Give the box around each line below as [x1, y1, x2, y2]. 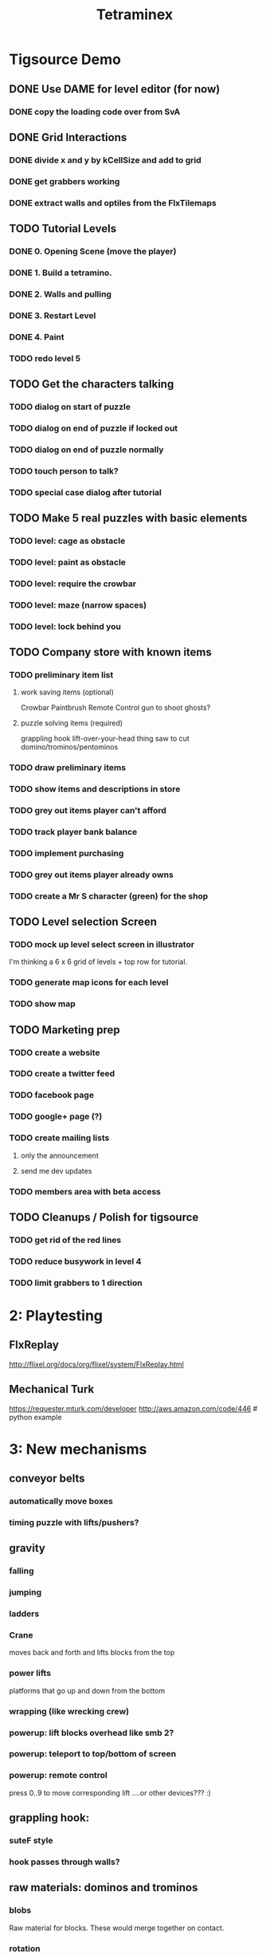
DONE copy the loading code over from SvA [9, 106, 181, 117]
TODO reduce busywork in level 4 [9, 1256, 142, 1267]
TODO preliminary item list [9, 669, 114, 680]
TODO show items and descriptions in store [9, 784, 181, 795]
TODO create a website [9, 1047, 100, 1058]
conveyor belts [9, 1472, 86, 1485]
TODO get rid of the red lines [9, 1234, 122, 1245]
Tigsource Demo [9, 50, 122, 69]
